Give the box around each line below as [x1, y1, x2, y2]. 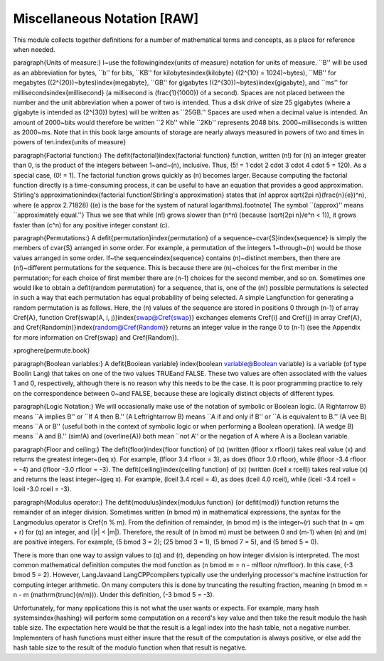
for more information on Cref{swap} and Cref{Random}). [13, 333, 179, 341]
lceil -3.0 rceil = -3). [13, 485, 72, 493]
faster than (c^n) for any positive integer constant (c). [13, 220, 170, 229]
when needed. [13, 45, 56, 53]
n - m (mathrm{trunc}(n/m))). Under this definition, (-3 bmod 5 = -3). [13, 591, 215, 599]
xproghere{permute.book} [13, 346, 90, 355]
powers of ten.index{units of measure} [13, 138, 127, 146]
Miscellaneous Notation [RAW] [13, 11, 199, 26]
